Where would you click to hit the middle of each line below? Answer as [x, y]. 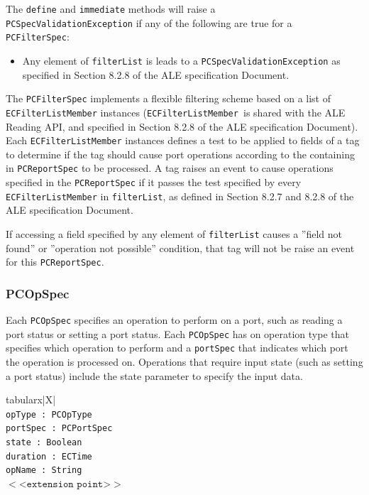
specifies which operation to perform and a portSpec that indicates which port [177, 348]
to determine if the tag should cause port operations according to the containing [180, 154]
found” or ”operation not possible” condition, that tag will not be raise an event [180, 247]
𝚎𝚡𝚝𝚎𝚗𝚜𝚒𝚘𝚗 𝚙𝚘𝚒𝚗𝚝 [65, 485]
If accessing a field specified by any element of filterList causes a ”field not [174, 233]
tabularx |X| [31, 399]
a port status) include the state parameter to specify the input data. [154, 375]
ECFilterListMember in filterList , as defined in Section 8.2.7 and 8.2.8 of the [180, 196]
